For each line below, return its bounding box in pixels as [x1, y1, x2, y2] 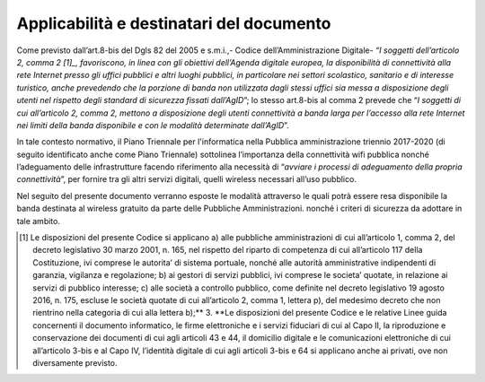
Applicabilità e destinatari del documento [16, 13, 331, 33]
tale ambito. [16, 215, 60, 226]
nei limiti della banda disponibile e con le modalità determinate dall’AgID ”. [16, 119, 289, 130]
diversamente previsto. [32, 357, 118, 368]
